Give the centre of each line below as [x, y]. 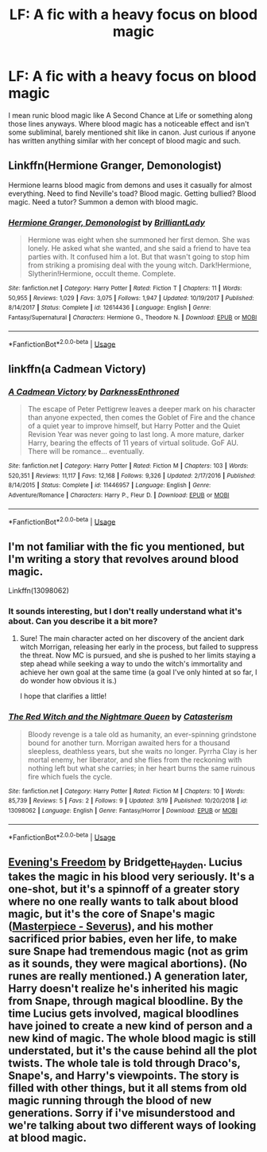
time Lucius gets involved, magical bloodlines [124, 1013]
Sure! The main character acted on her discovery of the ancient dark [132, 638]
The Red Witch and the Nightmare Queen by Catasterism [120, 717]
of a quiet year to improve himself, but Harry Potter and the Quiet [134, 426]
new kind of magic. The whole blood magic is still [132, 1038]
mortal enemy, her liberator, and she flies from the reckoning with [135, 760]
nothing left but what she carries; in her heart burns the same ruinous [141, 768]
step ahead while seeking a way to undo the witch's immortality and [131, 664]
